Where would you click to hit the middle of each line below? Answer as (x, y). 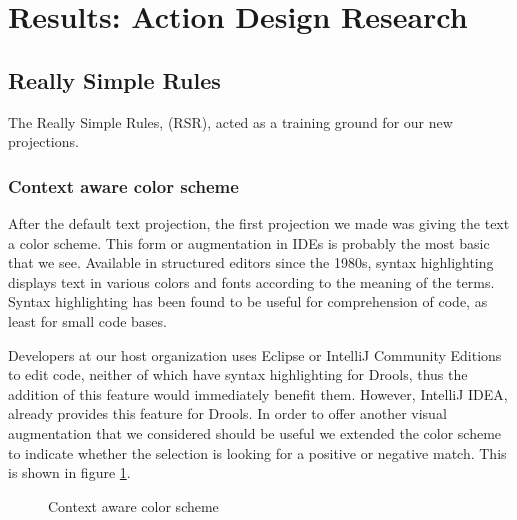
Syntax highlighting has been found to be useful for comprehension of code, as (248, 301)
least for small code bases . (87, 320)
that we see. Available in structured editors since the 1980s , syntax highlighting (251, 262)
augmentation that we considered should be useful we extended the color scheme (255, 432)
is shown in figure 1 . (69, 472)
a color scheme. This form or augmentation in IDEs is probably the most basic (249, 242)
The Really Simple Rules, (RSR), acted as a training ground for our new (230, 121)
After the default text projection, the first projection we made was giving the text (259, 222)
